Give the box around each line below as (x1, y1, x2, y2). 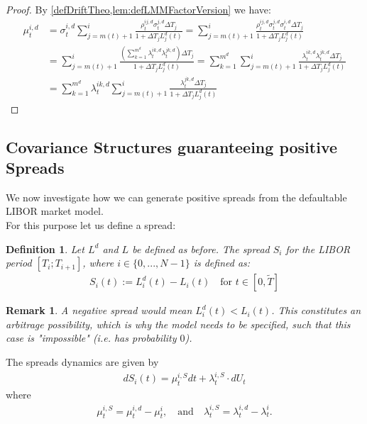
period (6, 255, 32, 270)
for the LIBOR (285, 241, 351, 256)
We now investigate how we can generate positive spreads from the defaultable (6, 189, 347, 204)
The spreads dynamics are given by (6, 354, 159, 369)
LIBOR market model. (6, 203, 104, 218)
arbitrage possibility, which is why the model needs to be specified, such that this (6, 316, 351, 331)
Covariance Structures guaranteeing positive (6, 135, 338, 157)
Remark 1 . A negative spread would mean (6, 303, 192, 318)
